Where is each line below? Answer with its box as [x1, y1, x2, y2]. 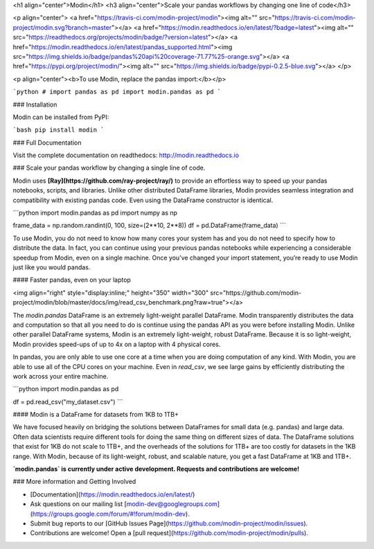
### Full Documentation [12, 138, 82, 147]
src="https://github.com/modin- [210, 288, 301, 297]
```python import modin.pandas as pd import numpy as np [12, 208, 178, 217]
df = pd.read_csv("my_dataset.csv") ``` [12, 397, 123, 406]
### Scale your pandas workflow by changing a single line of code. [12, 163, 206, 172]
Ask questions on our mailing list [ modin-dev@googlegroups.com [30, 500, 218, 508]
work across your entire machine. [12, 372, 109, 380]
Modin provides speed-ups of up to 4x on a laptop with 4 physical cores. [12, 340, 221, 348]
